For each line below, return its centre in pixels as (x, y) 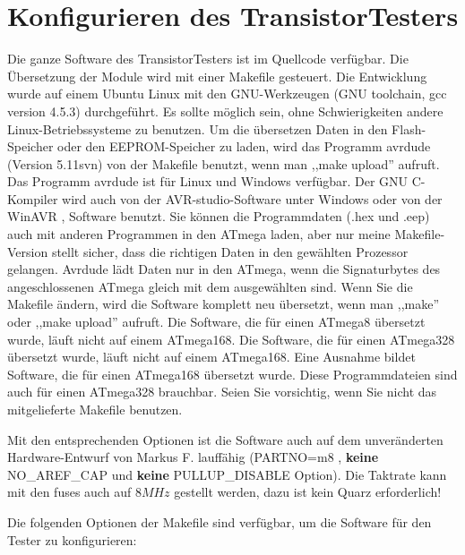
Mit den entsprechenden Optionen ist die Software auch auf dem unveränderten (225, 439)
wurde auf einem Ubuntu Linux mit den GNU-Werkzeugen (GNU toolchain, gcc (227, 94)
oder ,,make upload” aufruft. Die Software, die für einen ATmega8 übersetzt (216, 322)
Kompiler (33, 198)
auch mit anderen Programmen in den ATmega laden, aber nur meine (199, 234)
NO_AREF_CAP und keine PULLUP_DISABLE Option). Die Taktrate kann (227, 474)
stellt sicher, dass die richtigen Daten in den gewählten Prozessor (230, 251)
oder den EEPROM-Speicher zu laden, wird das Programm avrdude (244, 146)
